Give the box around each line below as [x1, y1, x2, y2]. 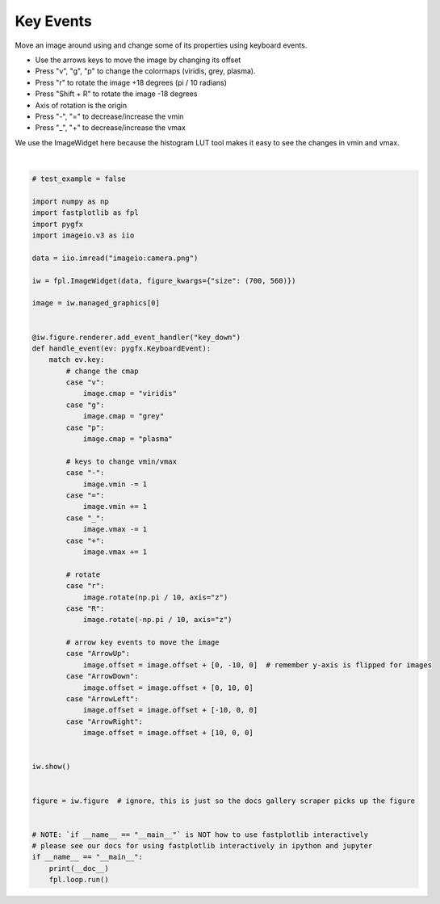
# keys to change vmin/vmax [65, 456, 178, 466]
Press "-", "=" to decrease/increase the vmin [35, 111, 184, 121]
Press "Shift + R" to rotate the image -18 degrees [35, 89, 198, 99]
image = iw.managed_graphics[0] [31, 299, 161, 308]
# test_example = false [31, 174, 127, 183]
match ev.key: [48, 355, 105, 364]
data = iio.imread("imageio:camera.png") [31, 253, 199, 263]
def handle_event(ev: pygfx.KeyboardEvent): [31, 343, 212, 353]
